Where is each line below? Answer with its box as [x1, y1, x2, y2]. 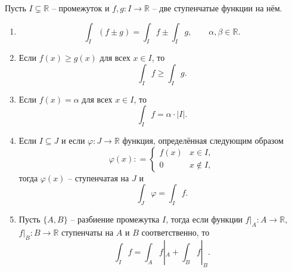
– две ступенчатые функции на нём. [152, 2, 282, 14]
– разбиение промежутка [70, 213, 160, 225]
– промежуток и [51, 2, 110, 14]
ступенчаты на [61, 225, 114, 238]
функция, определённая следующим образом [122, 134, 284, 147]
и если [61, 134, 85, 147]
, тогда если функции [166, 213, 243, 225]
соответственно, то [141, 225, 210, 238]
